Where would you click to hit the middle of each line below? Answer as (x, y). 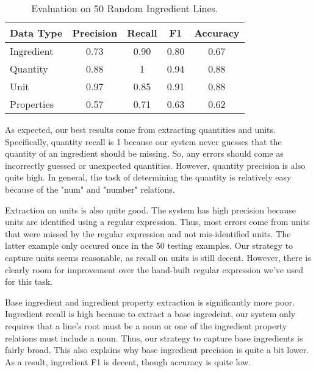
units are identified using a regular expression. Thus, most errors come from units (157, 222)
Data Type (36, 33)
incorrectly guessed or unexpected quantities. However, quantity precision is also (155, 165)
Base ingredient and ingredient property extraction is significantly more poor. (150, 302)
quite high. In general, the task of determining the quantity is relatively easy (148, 177)
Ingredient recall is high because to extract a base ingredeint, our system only (150, 314)
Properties (32, 104)
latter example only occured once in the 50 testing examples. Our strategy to (149, 245)
